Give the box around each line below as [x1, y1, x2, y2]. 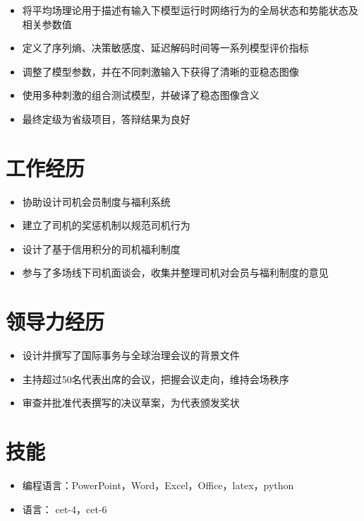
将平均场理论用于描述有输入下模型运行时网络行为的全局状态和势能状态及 [22, 3, 358, 17]
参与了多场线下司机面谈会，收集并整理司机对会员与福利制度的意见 [22, 265, 329, 280]
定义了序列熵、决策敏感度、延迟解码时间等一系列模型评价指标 [22, 40, 309, 55]
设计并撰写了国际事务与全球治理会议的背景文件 [22, 348, 240, 363]
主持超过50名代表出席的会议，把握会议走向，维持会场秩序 [22, 371, 289, 386]
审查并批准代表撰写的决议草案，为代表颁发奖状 [22, 395, 240, 410]
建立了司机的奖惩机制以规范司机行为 [22, 218, 190, 233]
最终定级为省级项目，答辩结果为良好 [22, 111, 190, 126]
